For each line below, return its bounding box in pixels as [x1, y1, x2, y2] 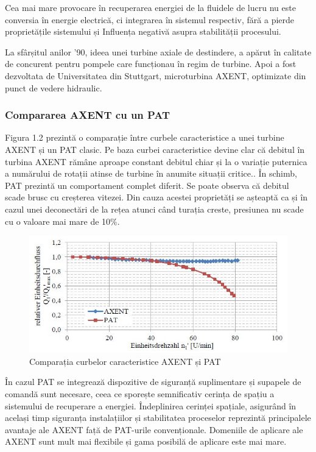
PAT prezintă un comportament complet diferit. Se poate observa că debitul [5, 178, 289, 191]
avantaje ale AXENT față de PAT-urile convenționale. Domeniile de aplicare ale [5, 423, 303, 436]
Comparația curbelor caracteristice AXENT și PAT [29, 355, 221, 367]
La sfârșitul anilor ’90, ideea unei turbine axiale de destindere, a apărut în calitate [5, 45, 312, 58]
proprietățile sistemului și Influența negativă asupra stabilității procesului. [5, 25, 281, 38]
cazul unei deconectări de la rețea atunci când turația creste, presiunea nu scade [5, 202, 304, 215]
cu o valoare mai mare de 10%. [5, 214, 120, 227]
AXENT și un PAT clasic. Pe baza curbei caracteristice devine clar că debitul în [5, 143, 305, 155]
